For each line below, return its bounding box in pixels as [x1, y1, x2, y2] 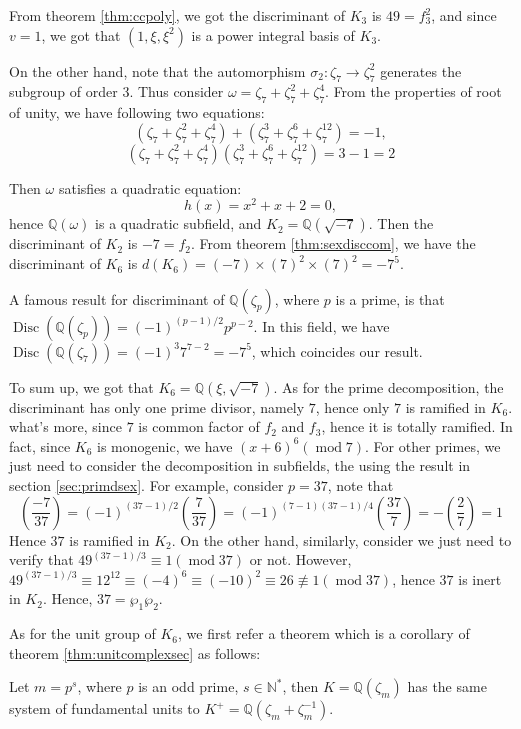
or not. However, [249, 549, 352, 570]
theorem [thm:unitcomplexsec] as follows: [9, 642, 261, 663]
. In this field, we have [253, 315, 390, 336]
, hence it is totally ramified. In [321, 416, 513, 437]
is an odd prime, [138, 676, 239, 697]
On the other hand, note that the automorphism [9, 60, 306, 81]
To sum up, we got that [9, 376, 154, 397]
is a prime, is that [335, 288, 445, 309]
